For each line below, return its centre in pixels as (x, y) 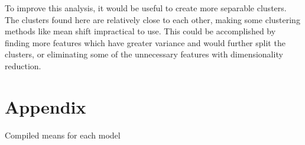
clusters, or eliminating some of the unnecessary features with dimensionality (144, 54)
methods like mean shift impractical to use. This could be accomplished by (140, 31)
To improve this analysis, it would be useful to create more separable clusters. (146, 8)
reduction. (23, 65)
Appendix (46, 106)
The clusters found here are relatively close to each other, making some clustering (152, 19)
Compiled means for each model (63, 135)
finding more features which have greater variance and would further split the (145, 42)
